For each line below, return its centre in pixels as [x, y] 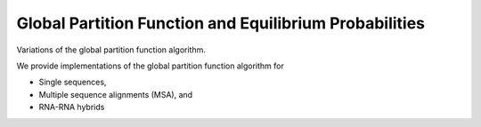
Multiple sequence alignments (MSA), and [116, 94]
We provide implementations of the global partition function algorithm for [150, 66]
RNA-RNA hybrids [72, 107]
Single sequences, [73, 82]
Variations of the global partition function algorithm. [111, 50]
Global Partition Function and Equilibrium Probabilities [221, 23]
